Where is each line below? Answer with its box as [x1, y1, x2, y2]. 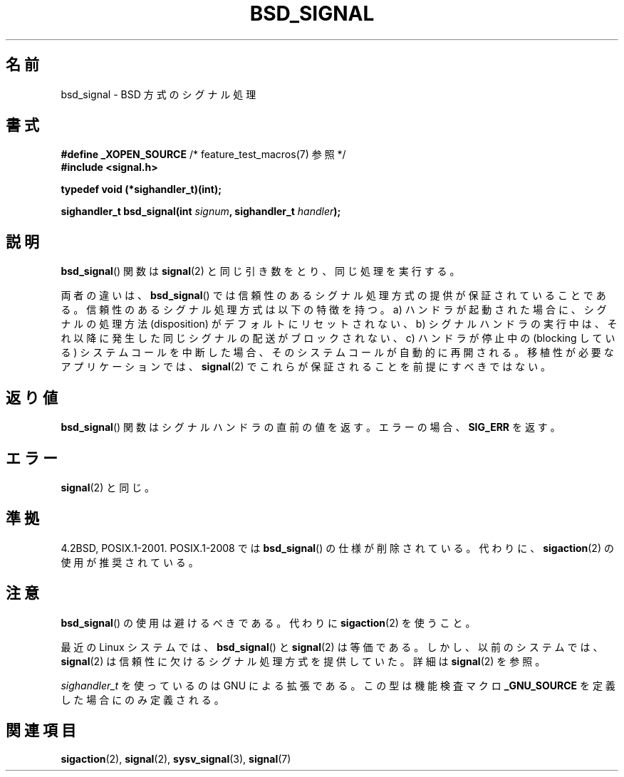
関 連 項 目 [6, 721, 76, 740]
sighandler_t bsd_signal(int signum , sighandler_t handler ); [61, 205, 341, 218]
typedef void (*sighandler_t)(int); [61, 183, 222, 196]
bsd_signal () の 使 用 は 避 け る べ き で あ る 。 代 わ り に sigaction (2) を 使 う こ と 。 [61, 616, 476, 629]
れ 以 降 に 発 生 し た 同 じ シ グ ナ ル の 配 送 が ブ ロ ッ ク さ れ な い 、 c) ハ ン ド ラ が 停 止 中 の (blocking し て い [61, 332, 615, 345]
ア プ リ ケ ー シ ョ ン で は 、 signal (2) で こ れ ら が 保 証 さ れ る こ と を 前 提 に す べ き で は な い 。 [61, 360, 551, 373]
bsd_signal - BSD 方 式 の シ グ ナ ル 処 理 [61, 88, 256, 100]
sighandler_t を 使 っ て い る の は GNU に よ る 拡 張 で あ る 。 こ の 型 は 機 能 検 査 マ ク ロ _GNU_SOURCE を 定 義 [61, 679, 615, 692]
